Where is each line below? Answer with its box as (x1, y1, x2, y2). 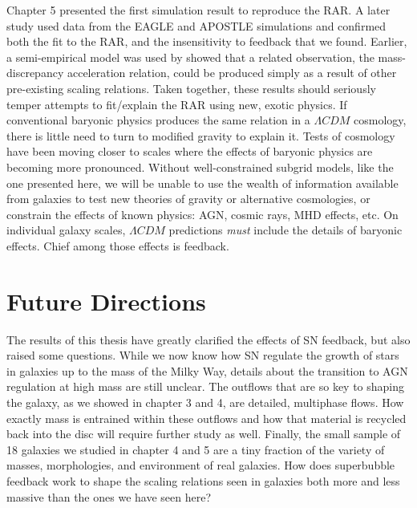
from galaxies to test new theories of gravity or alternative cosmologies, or (6, 190, 370, 207)
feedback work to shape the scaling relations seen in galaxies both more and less (6, 472, 400, 489)
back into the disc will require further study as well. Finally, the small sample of (6, 425, 401, 442)
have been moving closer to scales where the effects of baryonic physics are (6, 143, 373, 160)
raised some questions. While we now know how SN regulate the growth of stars (6, 347, 399, 364)
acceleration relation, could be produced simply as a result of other (67, 64, 397, 81)
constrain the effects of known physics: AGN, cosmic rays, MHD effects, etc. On (6, 205, 399, 222)
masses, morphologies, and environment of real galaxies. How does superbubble (6, 457, 395, 473)
